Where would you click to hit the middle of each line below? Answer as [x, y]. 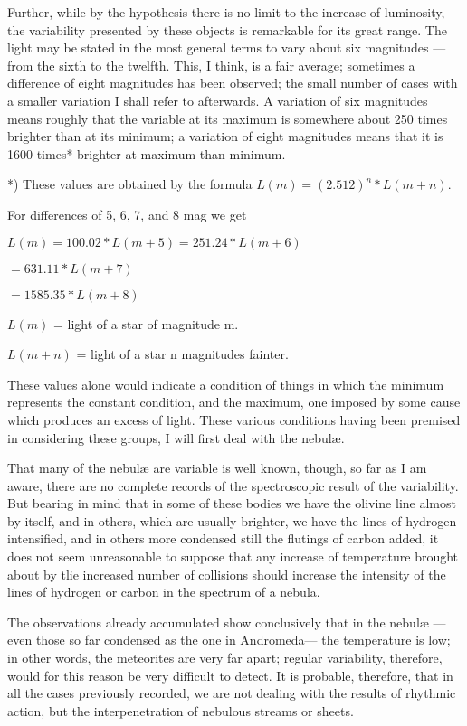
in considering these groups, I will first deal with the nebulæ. [176, 437]
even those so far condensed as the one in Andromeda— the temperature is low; [229, 640]
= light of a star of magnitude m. [146, 323]
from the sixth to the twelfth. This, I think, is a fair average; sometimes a [211, 65]
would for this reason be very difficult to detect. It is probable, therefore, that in [230, 675]
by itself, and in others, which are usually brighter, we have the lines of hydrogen [232, 520]
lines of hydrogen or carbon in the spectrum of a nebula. [164, 592]
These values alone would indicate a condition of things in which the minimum [226, 384]
